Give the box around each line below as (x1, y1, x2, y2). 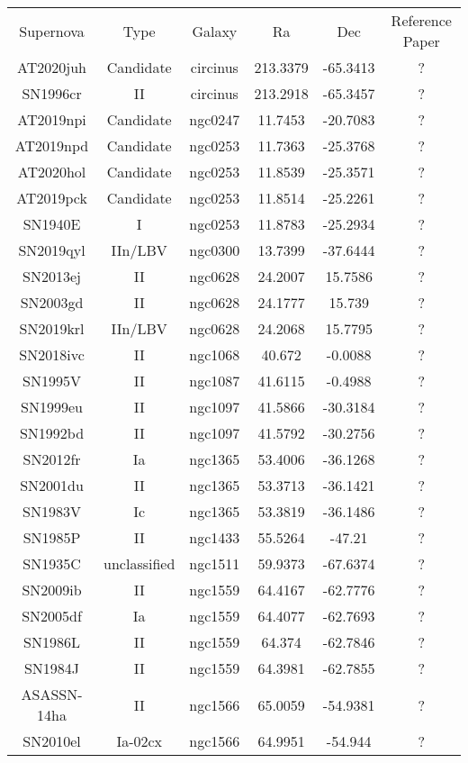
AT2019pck (16, 187, 87, 208)
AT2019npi (17, 109, 86, 130)
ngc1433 (189, 527, 240, 548)
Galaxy (192, 20, 238, 41)
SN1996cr (22, 83, 82, 104)
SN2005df (22, 605, 82, 626)
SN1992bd (19, 422, 85, 443)
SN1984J (23, 658, 80, 678)
